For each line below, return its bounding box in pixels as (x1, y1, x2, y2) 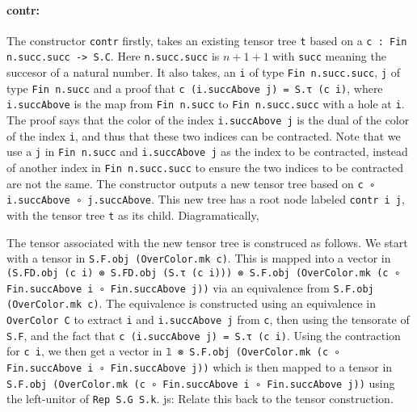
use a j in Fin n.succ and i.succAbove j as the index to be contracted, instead (6, 143, 408, 160)
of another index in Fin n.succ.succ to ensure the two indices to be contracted (6, 159, 404, 176)
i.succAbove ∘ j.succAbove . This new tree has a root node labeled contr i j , (6, 191, 405, 208)
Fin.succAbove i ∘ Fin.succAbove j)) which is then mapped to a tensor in (6, 358, 393, 375)
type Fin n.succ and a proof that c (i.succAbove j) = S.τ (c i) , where (6, 79, 383, 96)
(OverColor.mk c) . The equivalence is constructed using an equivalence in (6, 295, 377, 312)
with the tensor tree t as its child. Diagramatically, (6, 207, 259, 224)
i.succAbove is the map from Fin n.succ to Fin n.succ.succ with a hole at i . (6, 95, 405, 112)
